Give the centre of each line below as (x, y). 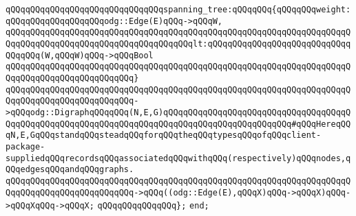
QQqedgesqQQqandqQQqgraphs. (70, 170)
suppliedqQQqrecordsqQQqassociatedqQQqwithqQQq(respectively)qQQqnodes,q (178, 158)
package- (25, 146)
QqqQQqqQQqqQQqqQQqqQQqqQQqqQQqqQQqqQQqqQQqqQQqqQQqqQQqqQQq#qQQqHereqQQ (178, 124)
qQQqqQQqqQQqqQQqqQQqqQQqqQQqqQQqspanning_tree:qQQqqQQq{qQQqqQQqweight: (178, 10)
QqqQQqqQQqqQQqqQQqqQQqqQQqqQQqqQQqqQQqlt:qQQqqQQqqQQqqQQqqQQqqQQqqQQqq (178, 44)
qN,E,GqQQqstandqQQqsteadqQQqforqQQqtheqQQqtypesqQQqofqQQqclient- (164, 135)
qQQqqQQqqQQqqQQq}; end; (153, 206)
